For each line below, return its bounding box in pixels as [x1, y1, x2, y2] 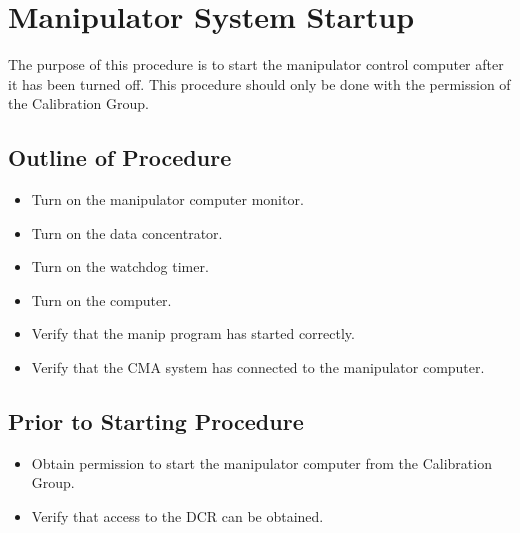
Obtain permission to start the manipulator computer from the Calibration [31, 452, 492, 473]
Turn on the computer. [31, 289, 172, 310]
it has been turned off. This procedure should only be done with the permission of [8, 73, 511, 94]
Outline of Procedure [8, 142, 232, 173]
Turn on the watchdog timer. [31, 256, 209, 277]
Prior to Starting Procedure [8, 406, 304, 437]
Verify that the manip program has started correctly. [31, 323, 355, 344]
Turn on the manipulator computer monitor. [31, 189, 304, 210]
